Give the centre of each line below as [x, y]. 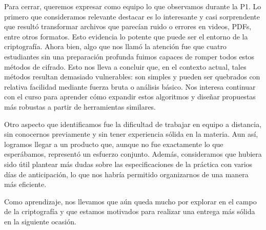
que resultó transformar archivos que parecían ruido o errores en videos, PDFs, [128, 26]
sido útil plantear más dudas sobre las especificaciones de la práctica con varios [128, 164]
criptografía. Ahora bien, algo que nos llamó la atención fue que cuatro [115, 46]
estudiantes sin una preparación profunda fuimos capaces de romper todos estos [129, 56]
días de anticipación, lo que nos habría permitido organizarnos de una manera [126, 174]
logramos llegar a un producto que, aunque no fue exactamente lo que [114, 144]
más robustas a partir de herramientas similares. [80, 106]
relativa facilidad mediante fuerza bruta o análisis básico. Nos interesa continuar [130, 86]
